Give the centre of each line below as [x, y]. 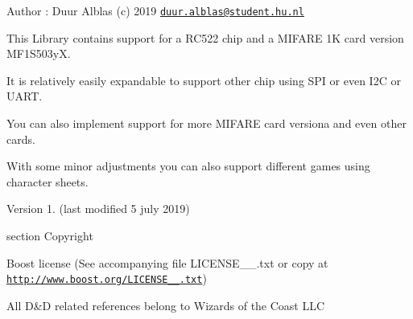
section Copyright [50, 235]
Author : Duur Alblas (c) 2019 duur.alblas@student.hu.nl [155, 10]
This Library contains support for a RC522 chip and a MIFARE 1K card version [205, 37]
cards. [21, 139]
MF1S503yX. [39, 53]
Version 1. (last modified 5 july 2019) [98, 209]
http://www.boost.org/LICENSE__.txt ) [107, 278]
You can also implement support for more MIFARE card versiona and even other [206, 123]
